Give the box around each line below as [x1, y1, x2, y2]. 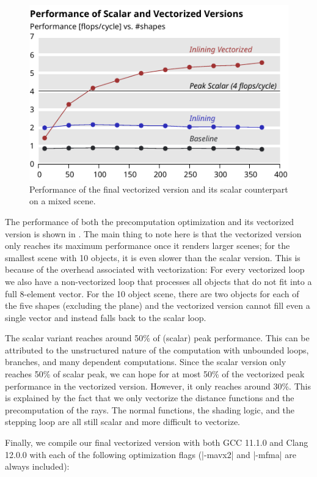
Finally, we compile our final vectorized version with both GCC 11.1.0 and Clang [5, 436, 308, 449]
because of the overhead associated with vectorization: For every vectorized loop [5, 263, 305, 276]
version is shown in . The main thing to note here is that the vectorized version [5, 227, 302, 240]
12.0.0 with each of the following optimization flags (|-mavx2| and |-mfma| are [5, 448, 296, 460]
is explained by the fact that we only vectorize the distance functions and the [5, 391, 294, 404]
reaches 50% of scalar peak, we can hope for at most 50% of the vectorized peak [5, 368, 305, 380]
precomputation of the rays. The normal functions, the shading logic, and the [5, 403, 295, 416]
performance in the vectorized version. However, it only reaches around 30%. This [5, 379, 311, 392]
